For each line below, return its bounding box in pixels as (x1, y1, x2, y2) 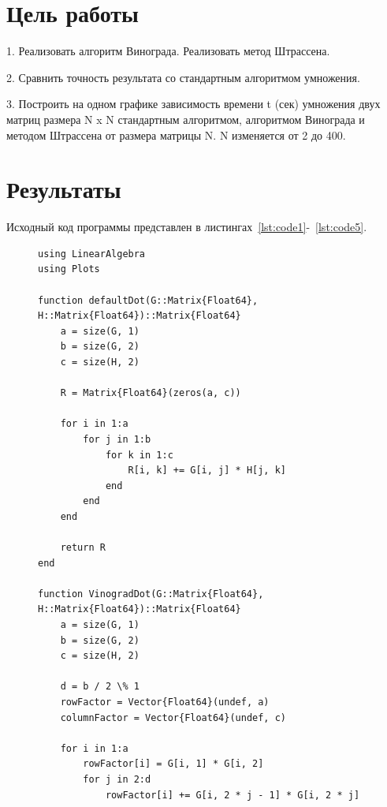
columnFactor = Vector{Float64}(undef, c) (60, 712, 286, 723)
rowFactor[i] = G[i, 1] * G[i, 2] (83, 758, 264, 770)
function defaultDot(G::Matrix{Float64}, (38, 294, 259, 306)
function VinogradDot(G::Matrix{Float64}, (38, 588, 264, 600)
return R (60, 542, 106, 554)
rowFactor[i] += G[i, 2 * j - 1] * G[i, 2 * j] (105, 789, 360, 801)
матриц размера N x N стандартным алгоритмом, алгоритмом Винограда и (6, 110, 365, 127)
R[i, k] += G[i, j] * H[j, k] (128, 465, 286, 476)
